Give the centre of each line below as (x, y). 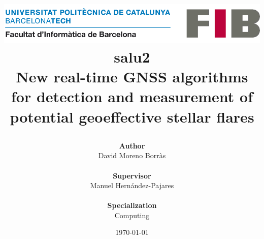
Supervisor (132, 175)
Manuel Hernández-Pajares (132, 185)
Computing (132, 215)
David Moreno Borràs (132, 155)
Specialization (132, 205)
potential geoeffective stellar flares (132, 116)
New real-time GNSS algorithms (132, 77)
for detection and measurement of (132, 96)
